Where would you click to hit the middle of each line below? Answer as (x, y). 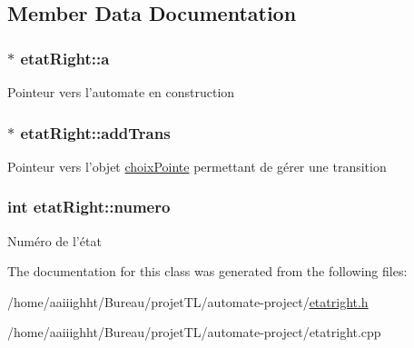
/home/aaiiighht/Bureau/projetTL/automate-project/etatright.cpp (194, 332)
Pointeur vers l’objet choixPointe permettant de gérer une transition (197, 166)
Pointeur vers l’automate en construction (121, 92)
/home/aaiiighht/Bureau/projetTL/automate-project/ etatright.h (188, 301)
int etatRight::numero (89, 207)
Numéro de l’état (54, 240)
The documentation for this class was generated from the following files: (207, 271)
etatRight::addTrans (95, 132)
